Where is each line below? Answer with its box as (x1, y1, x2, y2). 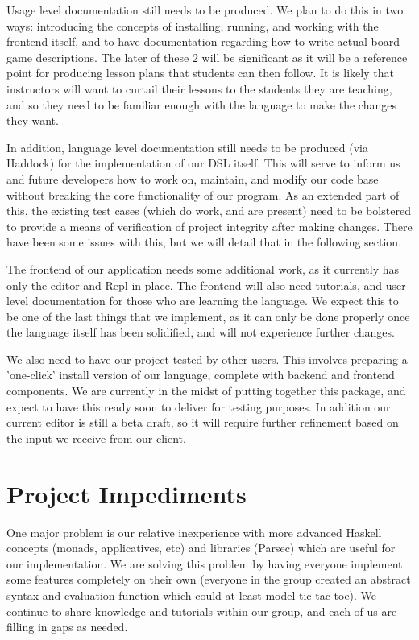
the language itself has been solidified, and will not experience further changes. (6, 324, 395, 341)
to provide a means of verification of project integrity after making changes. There (6, 217, 413, 234)
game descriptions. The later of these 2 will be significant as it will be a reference (6, 48, 408, 65)
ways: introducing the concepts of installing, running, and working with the (6, 17, 379, 34)
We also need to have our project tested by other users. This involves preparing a (6, 350, 408, 367)
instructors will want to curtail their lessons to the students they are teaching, (6, 80, 392, 97)
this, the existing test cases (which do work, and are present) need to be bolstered (6, 202, 411, 219)
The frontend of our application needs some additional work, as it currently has (6, 260, 400, 277)
